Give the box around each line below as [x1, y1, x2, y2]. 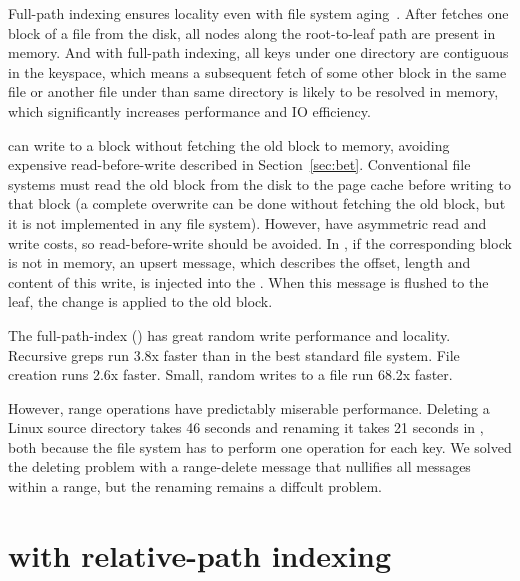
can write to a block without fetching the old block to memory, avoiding [8, 134, 450, 155]
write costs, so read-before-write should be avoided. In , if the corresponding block [8, 232, 512, 253]
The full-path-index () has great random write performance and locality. [8, 324, 451, 345]
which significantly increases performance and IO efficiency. [8, 100, 371, 121]
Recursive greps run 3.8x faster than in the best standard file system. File [8, 344, 460, 365]
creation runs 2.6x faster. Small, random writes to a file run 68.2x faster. [8, 364, 453, 385]
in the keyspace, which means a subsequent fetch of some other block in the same [8, 61, 507, 82]
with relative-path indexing [8, 534, 392, 575]
